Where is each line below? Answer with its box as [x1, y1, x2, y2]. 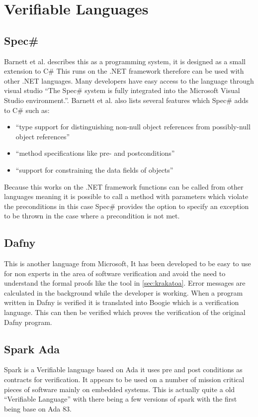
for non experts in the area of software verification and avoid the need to [4, 268, 226, 278]
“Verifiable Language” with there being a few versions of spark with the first [4, 394, 237, 404]
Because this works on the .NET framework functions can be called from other [4, 181, 244, 192]
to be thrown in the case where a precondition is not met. [4, 210, 180, 221]
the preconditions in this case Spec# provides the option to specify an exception [4, 201, 249, 211]
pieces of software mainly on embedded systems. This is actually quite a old [4, 384, 235, 394]
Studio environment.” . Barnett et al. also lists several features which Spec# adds [4, 95, 249, 105]
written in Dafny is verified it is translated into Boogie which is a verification [4, 297, 239, 308]
